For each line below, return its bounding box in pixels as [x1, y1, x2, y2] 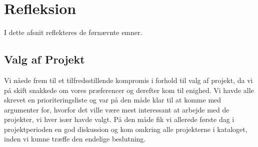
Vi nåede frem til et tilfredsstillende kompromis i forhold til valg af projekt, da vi [4, 74, 253, 85]
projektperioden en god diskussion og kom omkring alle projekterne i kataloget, [4, 123, 247, 134]
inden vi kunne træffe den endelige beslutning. [4, 133, 146, 144]
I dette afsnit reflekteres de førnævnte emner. [4, 27, 142, 37]
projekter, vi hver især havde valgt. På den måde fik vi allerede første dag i [4, 114, 234, 124]
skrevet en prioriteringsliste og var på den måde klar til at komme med [4, 94, 221, 105]
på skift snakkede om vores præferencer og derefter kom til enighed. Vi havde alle [4, 84, 254, 95]
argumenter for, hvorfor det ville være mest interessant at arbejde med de [4, 104, 229, 114]
